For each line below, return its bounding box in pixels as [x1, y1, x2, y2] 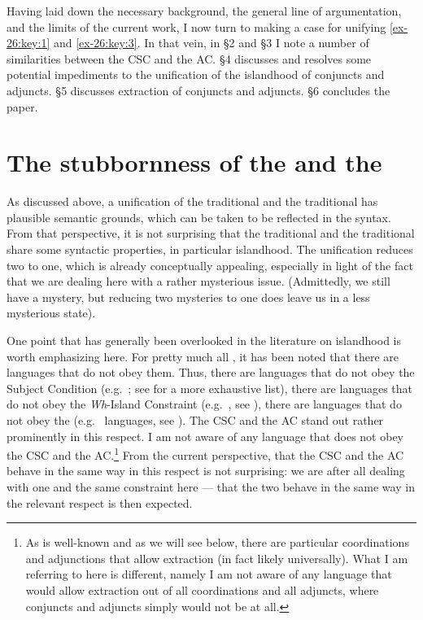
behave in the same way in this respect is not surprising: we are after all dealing [7, 462, 405, 479]
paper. [7, 98, 38, 115]
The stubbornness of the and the [7, 146, 382, 179]
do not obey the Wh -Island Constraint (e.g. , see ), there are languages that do [7, 395, 402, 413]
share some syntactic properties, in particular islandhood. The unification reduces [7, 241, 413, 258]
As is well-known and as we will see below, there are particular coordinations [25, 534, 409, 551]
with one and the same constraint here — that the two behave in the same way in [7, 478, 415, 496]
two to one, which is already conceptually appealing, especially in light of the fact [7, 256, 413, 273]
